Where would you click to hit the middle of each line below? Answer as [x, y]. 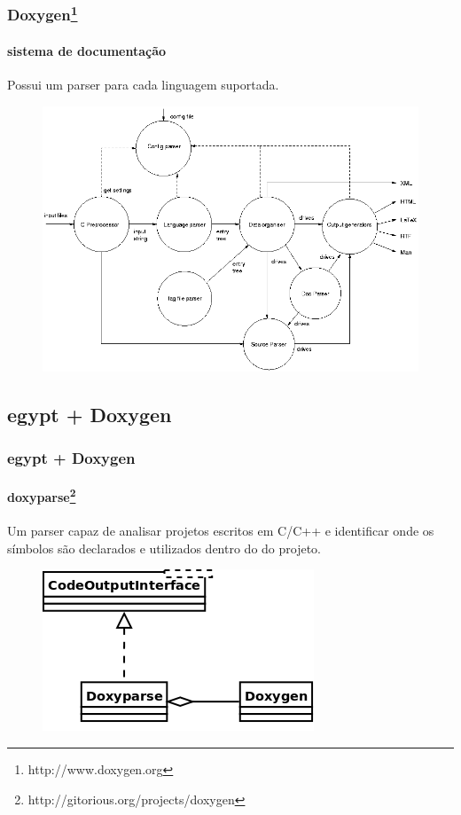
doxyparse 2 [42, 496]
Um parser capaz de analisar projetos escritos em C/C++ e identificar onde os [221, 531]
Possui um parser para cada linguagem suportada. [143, 85]
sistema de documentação [87, 50]
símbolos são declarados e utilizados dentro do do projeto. [164, 548]
